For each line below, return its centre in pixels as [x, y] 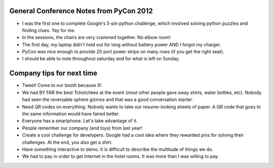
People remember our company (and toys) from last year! [82, 128]
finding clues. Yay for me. [49, 30]
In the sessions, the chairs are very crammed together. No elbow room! [96, 38]
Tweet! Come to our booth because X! [62, 85]
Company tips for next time [53, 73]
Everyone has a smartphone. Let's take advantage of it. [80, 121]
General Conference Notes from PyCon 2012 [81, 11]
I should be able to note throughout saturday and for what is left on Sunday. [101, 59]
